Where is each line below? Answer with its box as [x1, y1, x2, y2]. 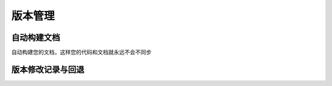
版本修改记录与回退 [11, 64, 84, 74]
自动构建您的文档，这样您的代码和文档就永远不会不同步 [11, 49, 152, 56]
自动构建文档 [11, 32, 60, 43]
